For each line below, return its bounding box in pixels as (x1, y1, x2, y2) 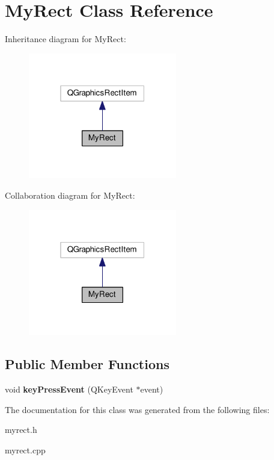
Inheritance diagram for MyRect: (5, 33, 126, 45)
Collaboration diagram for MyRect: (5, 188, 135, 201)
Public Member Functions (5, 355, 169, 373)
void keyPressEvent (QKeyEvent (5, 382, 133, 395)
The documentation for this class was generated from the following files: (5, 403, 270, 415)
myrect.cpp (5, 443, 46, 456)
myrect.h (5, 423, 37, 436)
